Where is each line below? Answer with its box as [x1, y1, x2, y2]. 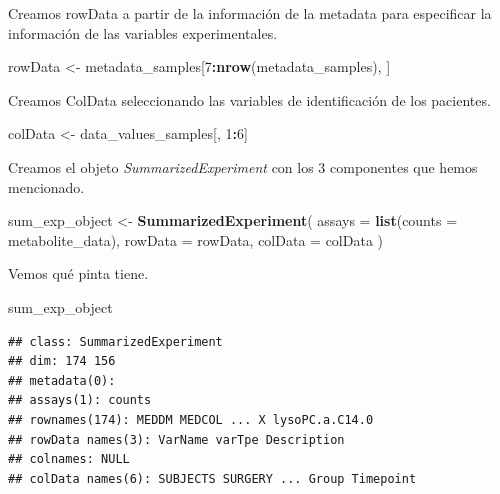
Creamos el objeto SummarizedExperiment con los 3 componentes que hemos [8, 156, 478, 177]
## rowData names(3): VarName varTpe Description [8, 432, 345, 447]
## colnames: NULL [8, 452, 130, 467]
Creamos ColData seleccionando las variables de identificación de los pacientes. [8, 89, 491, 110]
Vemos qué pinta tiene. [8, 263, 149, 284]
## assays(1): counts [8, 393, 152, 408]
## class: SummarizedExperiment [8, 334, 223, 349]
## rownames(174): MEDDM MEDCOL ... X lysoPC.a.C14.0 [8, 412, 374, 427]
